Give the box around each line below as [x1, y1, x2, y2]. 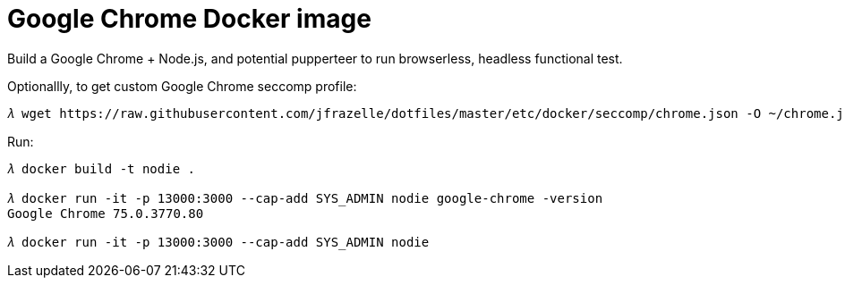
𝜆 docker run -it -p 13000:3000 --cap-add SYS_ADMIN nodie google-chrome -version [7, 190, 603, 205]
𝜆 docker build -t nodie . [7, 161, 195, 176]
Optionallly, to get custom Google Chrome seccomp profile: [7, 78, 357, 94]
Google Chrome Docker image [7, 4, 371, 34]
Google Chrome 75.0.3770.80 [7, 205, 204, 221]
